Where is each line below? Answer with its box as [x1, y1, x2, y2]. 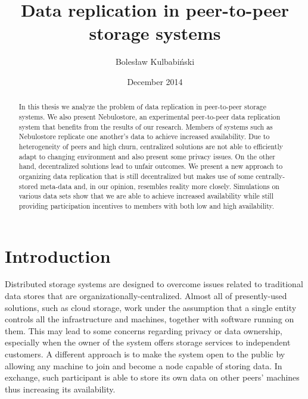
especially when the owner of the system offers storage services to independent [5, 336, 291, 348]
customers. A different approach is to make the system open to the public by [5, 348, 285, 360]
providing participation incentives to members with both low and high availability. [18, 200, 275, 211]
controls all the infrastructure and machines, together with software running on [5, 313, 294, 325]
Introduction [5, 243, 111, 268]
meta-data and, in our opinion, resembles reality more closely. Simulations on [40, 181, 279, 191]
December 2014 [127, 75, 183, 87]
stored [18, 181, 38, 191]
